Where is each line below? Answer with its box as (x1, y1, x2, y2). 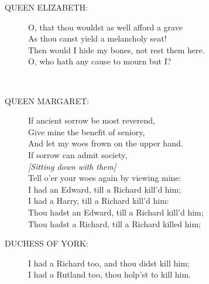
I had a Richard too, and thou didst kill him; (28, 256, 190, 269)
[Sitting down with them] (28, 160, 117, 172)
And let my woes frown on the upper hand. (28, 137, 183, 149)
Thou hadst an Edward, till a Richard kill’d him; (28, 206, 204, 218)
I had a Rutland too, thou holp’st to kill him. (28, 268, 191, 280)
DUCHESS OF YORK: (5, 237, 88, 249)
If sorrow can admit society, (28, 148, 128, 160)
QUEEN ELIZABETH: (5, 1, 88, 13)
